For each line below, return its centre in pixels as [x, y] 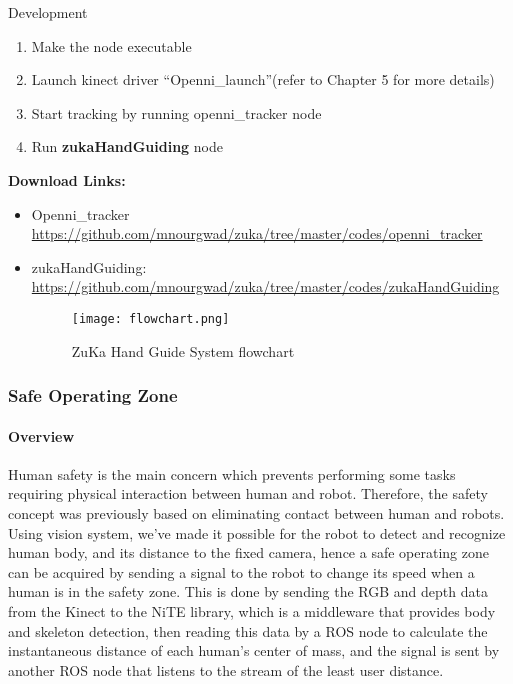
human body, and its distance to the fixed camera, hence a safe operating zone [248, 552]
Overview [41, 435]
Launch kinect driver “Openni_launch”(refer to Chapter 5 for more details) [263, 79]
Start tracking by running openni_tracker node [176, 112]
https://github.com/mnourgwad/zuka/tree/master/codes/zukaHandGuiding [265, 286]
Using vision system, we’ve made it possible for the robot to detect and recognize [257, 532]
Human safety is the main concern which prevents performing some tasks [232, 473]
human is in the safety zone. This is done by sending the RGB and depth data [248, 591]
